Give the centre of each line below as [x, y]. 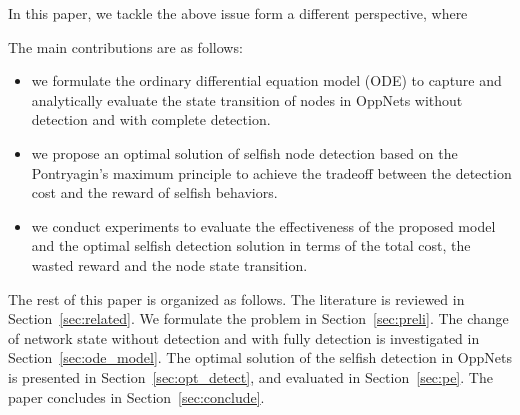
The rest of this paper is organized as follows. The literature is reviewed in [236, 298]
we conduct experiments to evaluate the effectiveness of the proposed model [263, 225]
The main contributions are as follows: [125, 46]
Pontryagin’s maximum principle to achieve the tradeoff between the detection [271, 172]
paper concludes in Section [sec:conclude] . [136, 396]
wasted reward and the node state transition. [169, 264]
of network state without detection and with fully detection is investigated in [244, 337]
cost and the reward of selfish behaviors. [154, 192]
